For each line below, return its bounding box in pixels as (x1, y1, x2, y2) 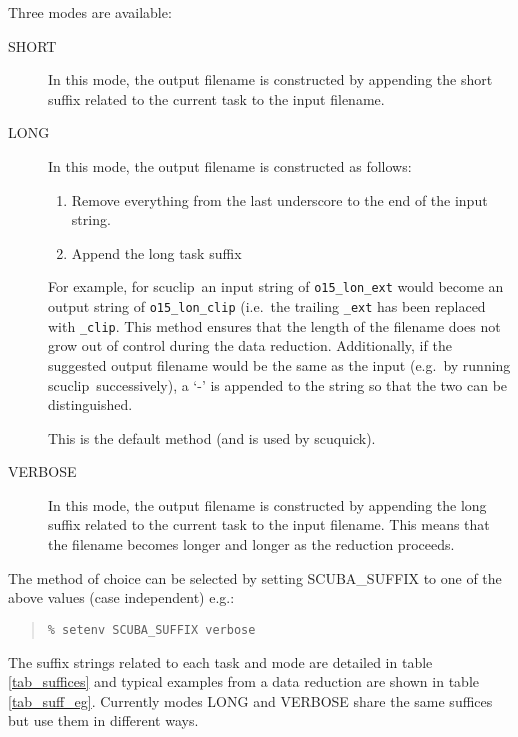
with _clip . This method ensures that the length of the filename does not (48, 315, 501, 336)
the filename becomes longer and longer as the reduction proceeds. (48, 534, 455, 555)
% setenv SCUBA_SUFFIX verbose (47, 622, 256, 637)
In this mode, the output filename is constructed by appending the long (48, 494, 487, 515)
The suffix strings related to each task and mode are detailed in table (8, 651, 433, 672)
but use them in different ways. (8, 710, 199, 731)
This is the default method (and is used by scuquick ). (48, 427, 376, 448)
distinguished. (48, 394, 133, 415)
